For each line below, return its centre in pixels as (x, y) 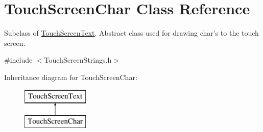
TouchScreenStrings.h (78, 60)
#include (18, 60)
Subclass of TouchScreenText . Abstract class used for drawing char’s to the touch (131, 33)
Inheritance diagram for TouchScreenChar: (71, 77)
